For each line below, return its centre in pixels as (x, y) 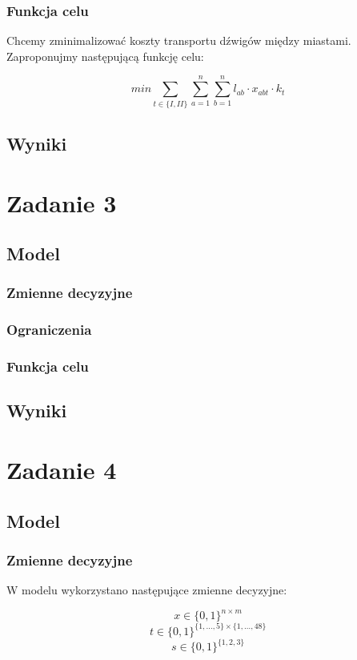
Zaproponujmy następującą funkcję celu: (105, 56)
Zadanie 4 (62, 469)
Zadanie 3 (62, 202)
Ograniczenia (49, 330)
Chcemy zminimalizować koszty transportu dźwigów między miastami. (179, 40)
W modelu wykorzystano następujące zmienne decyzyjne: (147, 590)
